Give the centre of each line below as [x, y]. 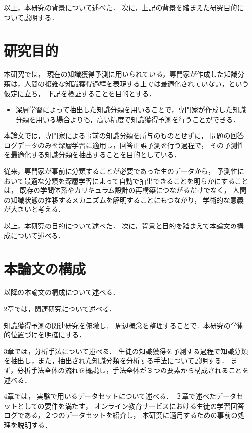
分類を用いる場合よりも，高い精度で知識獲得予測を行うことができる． [127, 119]
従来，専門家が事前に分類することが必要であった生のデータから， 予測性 [121, 171]
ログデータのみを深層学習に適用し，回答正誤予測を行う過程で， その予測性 [124, 145]
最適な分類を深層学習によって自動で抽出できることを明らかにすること [136, 180]
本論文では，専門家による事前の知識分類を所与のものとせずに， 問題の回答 [124, 135]
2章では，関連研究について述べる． [60, 308]
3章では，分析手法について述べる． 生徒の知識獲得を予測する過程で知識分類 [126, 351]
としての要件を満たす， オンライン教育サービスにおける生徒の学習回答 [131, 405]
